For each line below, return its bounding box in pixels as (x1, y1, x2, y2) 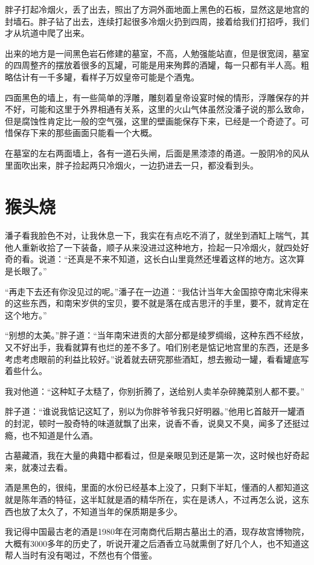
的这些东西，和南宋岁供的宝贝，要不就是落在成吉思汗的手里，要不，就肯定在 (5, 297, 309, 309)
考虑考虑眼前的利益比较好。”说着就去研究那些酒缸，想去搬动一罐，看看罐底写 (5, 352, 309, 365)
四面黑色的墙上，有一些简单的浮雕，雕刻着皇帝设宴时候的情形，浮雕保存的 (5, 91, 301, 103)
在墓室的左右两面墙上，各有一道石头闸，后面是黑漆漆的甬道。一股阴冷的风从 (5, 146, 309, 159)
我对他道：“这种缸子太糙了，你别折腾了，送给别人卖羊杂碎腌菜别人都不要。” (5, 384, 305, 397)
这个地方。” (5, 308, 47, 321)
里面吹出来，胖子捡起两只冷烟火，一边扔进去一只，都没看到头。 (5, 158, 258, 171)
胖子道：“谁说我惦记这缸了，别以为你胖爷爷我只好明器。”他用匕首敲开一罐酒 (5, 405, 305, 418)
